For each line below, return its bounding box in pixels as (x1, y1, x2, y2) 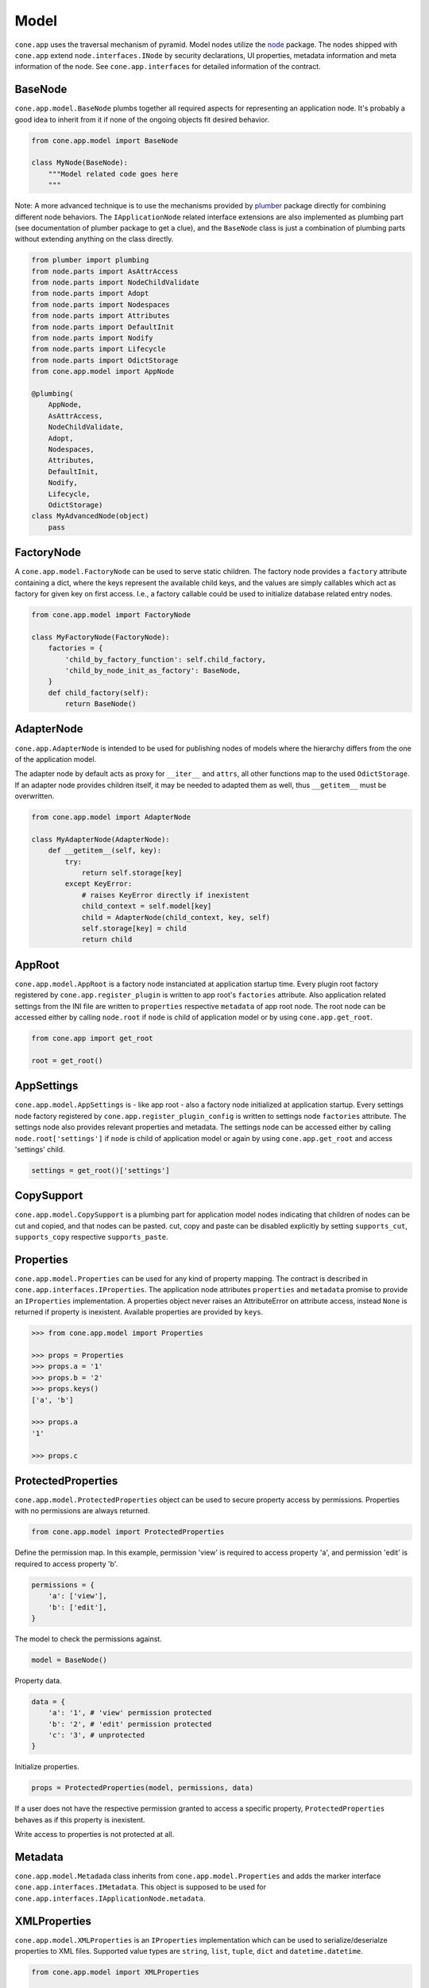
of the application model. (14, 754, 97, 763)
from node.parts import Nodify (31, 334, 154, 343)
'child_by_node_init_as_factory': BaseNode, (64, 666, 242, 675)
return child (81, 935, 133, 944)
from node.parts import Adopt (31, 289, 149, 298)
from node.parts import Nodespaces (31, 300, 170, 309)
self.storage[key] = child (81, 924, 187, 934)
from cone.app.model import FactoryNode (31, 610, 191, 619)
